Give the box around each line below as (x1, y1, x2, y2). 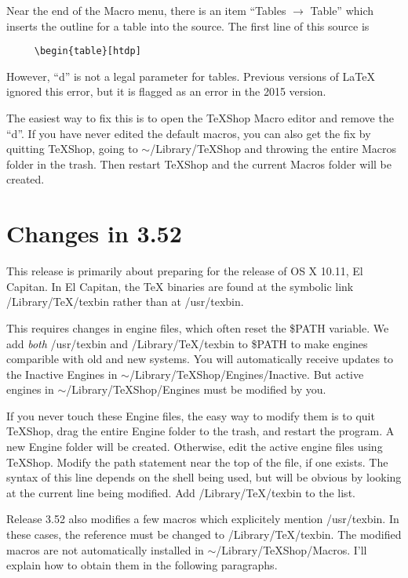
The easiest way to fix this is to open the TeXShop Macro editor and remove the (6, 110, 394, 126)
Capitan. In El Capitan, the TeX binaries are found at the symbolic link (6, 278, 354, 294)
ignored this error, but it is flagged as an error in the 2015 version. (6, 83, 326, 100)
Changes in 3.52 (6, 217, 182, 249)
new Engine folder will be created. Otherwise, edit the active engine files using (6, 438, 383, 455)
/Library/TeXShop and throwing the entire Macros (150, 140, 397, 157)
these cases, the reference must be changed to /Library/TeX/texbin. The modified (6, 526, 402, 543)
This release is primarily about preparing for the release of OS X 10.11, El (6, 263, 363, 279)
